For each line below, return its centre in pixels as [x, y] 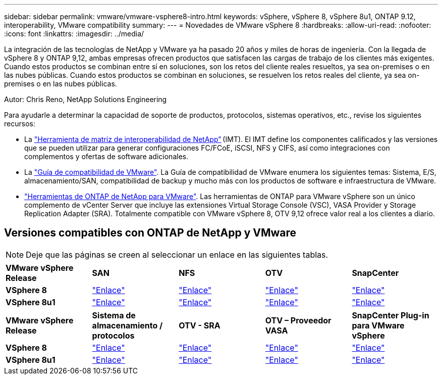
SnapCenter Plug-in [391, 315]
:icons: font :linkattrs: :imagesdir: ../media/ [74, 34]
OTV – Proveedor [298, 320]
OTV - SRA [200, 325]
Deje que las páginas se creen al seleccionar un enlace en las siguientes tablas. [177, 254]
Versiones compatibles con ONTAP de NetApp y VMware [150, 233]
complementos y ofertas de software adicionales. [106, 156]
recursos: [20, 124]
